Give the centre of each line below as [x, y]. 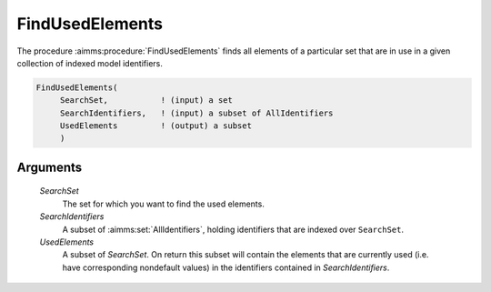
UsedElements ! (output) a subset [155, 126]
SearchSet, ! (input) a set [146, 101]
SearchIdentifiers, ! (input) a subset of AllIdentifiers [196, 113]
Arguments [50, 167]
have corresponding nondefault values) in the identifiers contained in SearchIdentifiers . [226, 267]
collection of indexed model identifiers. [90, 63]
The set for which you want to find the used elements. [164, 204]
